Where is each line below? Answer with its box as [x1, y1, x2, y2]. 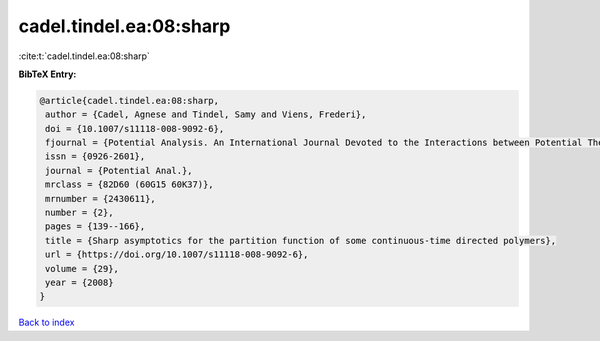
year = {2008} [45, 277, 114, 288]
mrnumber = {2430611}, [45, 193, 157, 204]
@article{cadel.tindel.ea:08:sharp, [39, 95, 220, 106]
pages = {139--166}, [45, 221, 146, 232]
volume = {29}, [45, 263, 120, 274]
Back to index [18, 316, 75, 329]
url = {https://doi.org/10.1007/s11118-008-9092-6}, [45, 249, 309, 260]
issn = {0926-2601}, [45, 151, 146, 162]
